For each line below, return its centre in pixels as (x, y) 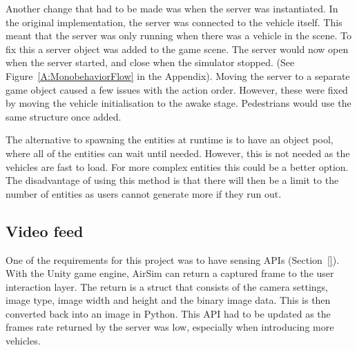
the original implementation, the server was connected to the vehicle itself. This (174, 22)
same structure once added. (64, 116)
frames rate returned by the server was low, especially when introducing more (170, 327)
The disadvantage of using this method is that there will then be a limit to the (172, 180)
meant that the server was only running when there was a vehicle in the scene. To (178, 35)
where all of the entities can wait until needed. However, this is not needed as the (178, 153)
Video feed (45, 230)
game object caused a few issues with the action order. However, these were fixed (177, 89)
